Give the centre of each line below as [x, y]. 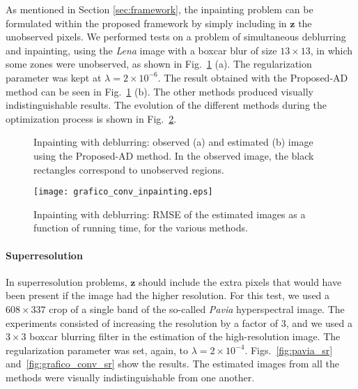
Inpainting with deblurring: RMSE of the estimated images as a [170, 214]
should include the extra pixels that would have [240, 281]
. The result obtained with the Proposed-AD [253, 77]
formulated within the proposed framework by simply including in [146, 23]
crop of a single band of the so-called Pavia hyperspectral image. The [197, 308]
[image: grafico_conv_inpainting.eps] [123, 192]
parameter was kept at [54, 77]
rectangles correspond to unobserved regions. [129, 169]
